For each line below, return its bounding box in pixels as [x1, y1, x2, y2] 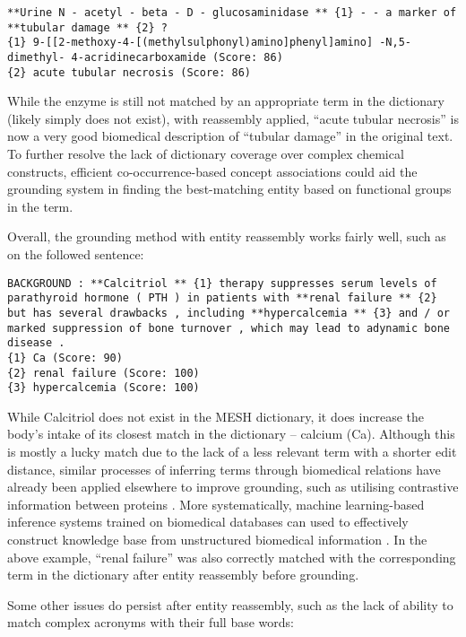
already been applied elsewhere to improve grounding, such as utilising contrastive [7, 477, 459, 496]
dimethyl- [7, 50, 65, 64]
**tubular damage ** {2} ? [7, 21, 168, 34]
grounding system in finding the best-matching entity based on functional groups [7, 179, 452, 198]
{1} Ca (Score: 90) [7, 351, 123, 364]
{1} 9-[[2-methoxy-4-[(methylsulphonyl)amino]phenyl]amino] [7, 36, 374, 49]
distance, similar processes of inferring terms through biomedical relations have [7, 459, 441, 478]
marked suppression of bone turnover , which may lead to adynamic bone [7, 321, 450, 335]
